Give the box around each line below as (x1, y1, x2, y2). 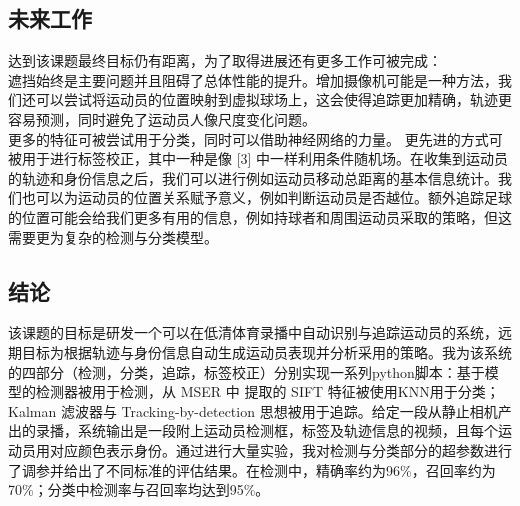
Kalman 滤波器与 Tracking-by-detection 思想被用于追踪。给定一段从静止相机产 (8, 400, 512, 421)
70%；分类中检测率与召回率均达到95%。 (8, 479, 270, 500)
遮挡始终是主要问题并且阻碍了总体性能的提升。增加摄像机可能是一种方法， (8, 69, 498, 90)
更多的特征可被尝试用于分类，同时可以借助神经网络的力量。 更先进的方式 (8, 128, 489, 149)
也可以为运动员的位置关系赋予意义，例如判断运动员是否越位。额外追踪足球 (21, 187, 512, 208)
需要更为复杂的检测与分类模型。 (8, 226, 218, 247)
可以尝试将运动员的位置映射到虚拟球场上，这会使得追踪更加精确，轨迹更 (35, 89, 512, 110)
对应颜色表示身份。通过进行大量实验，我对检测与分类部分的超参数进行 (49, 439, 512, 460)
